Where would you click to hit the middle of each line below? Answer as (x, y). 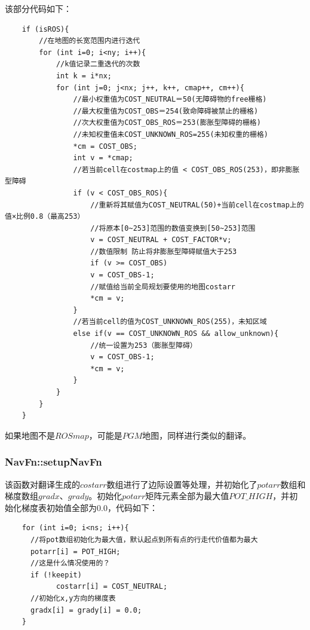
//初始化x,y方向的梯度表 (73, 598)
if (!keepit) (56, 575)
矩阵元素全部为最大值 (187, 496)
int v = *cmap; (103, 158)
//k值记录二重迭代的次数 (98, 64)
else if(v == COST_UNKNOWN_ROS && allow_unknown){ (176, 334)
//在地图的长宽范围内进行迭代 (90, 41)
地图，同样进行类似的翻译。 (197, 435)
